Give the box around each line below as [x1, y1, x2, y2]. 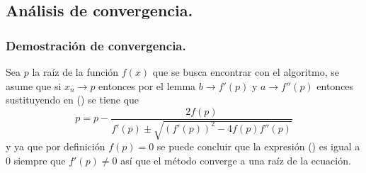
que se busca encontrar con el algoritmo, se [152, 65, 340, 79]
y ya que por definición [6, 139, 105, 154]
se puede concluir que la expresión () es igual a [156, 139, 360, 154]
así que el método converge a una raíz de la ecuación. [120, 152, 351, 167]
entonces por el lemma [98, 78, 196, 93]
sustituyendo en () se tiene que [6, 92, 139, 107]
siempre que [13, 152, 66, 167]
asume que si [6, 78, 62, 93]
